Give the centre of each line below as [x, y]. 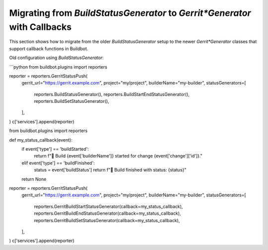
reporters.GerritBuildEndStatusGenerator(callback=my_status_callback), [107, 213]
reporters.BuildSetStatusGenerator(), [71, 101]
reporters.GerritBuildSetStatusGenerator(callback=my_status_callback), [107, 220]
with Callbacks [40, 27]
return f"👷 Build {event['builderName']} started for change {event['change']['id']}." [118, 156]
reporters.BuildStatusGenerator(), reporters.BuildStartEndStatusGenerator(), [112, 94]
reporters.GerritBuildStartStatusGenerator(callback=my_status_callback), [108, 206]
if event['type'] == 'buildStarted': [55, 149]
